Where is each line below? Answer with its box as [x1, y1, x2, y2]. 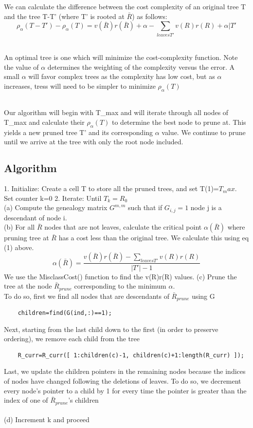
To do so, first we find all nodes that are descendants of [4, 291, 169, 301]
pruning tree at [4, 233, 49, 243]
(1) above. [4, 242, 34, 252]
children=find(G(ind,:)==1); [18, 310, 112, 317]
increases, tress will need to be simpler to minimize [4, 80, 156, 91]
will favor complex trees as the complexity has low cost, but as [28, 71, 215, 81]
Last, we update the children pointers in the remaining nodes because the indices [4, 366, 246, 376]
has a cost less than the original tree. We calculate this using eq [58, 233, 249, 243]
